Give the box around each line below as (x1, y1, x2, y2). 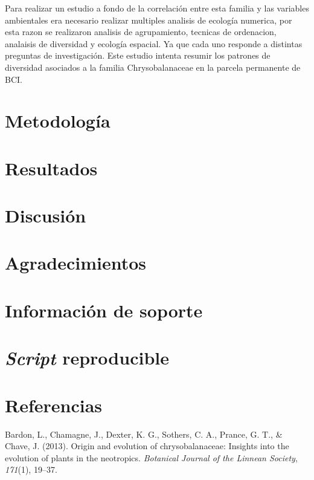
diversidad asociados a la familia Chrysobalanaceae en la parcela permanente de (5, 60, 301, 73)
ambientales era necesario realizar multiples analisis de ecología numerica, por (5, 13, 292, 26)
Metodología (5, 108, 111, 133)
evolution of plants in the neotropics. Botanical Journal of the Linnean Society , (5, 451, 298, 464)
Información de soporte (5, 297, 203, 322)
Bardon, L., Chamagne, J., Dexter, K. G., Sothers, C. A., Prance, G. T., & (5, 427, 283, 440)
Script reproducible (5, 345, 169, 371)
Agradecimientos (5, 250, 147, 275)
